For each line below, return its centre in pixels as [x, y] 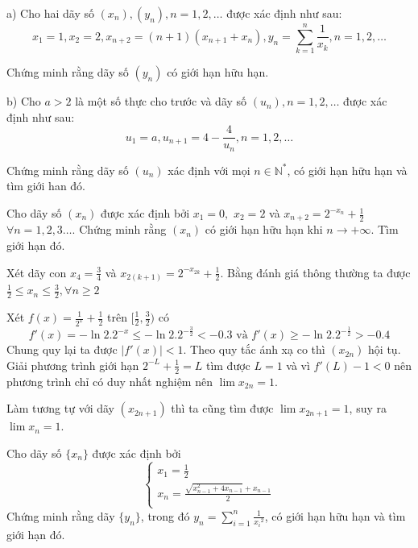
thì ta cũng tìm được [222, 408]
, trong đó [165, 515]
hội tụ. [385, 349]
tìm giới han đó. [46, 186]
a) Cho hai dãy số [50, 13]
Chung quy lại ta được [62, 349]
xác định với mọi [209, 170]
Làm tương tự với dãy [60, 408]
